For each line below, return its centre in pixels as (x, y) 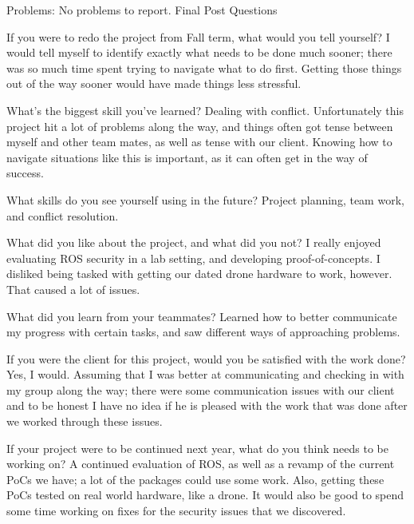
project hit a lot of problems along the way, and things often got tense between (200, 126)
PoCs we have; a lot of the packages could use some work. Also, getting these (195, 479)
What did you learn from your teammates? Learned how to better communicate (202, 316)
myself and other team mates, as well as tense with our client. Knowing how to (199, 142)
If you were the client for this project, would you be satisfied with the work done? (206, 358)
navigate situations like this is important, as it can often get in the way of (187, 157)
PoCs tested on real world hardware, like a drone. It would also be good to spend (205, 495)
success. (25, 173)
